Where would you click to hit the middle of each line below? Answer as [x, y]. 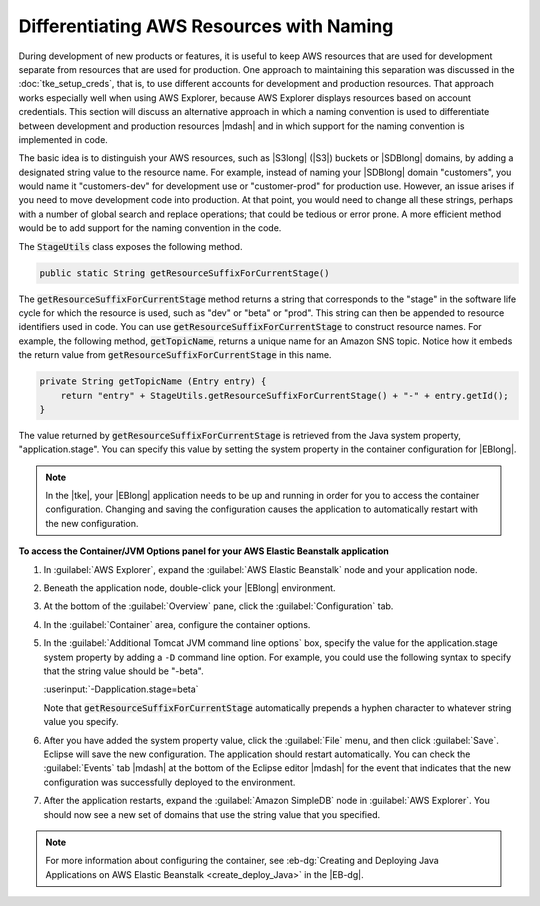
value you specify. [81, 722]
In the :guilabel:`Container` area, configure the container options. [177, 624]
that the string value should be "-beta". [123, 671]
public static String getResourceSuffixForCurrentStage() [184, 273]
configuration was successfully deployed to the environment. [169, 782]
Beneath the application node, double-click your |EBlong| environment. [189, 588]
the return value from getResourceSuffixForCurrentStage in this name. [175, 355]
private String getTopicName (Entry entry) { [153, 381]
